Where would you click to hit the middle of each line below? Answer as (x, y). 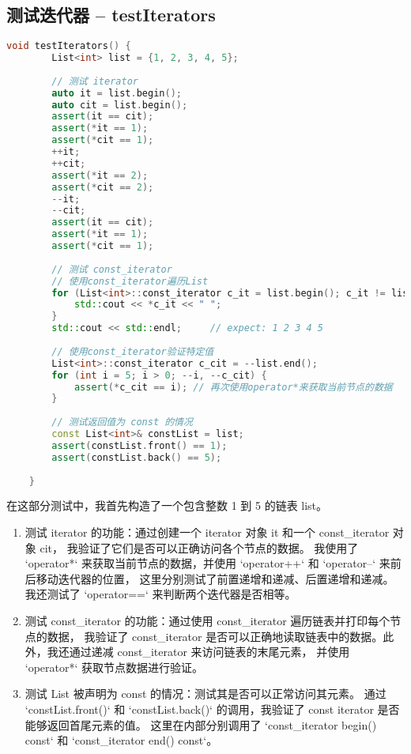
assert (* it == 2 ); (100, 175)
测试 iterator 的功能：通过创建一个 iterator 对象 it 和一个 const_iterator (207, 532)
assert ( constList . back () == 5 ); (137, 457)
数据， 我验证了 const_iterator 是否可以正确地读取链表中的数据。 (215, 636)
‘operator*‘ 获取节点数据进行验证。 (114, 667)
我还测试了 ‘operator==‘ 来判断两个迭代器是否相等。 (160, 594)
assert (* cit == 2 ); (103, 187)
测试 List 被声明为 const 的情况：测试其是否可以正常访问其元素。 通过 (205, 694)
